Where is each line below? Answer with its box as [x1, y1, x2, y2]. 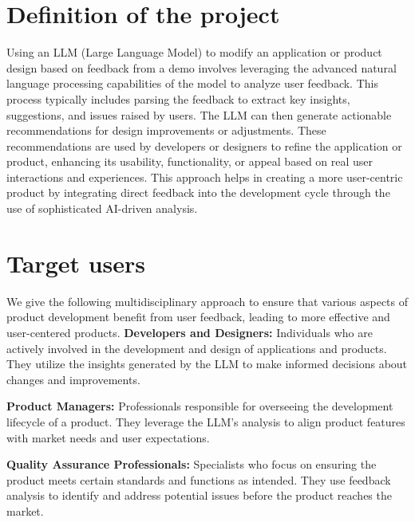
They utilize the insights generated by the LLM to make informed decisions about [6, 355, 408, 372]
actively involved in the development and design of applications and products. [6, 339, 387, 356]
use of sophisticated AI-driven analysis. [6, 200, 198, 217]
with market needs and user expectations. [6, 429, 210, 445]
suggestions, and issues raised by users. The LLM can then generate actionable [6, 106, 392, 123]
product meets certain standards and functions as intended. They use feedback [6, 471, 391, 488]
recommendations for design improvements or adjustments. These [6, 122, 326, 139]
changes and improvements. [6, 371, 140, 387]
